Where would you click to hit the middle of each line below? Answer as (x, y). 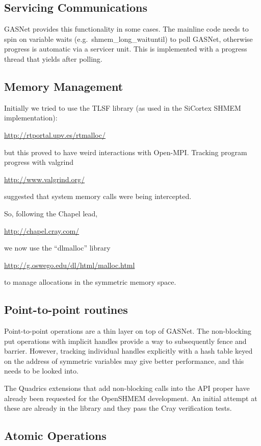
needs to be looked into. (41, 371)
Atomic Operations (55, 436)
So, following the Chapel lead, (51, 213)
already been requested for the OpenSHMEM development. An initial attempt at (131, 398)
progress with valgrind (39, 162)
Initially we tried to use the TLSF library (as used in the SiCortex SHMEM (123, 107)
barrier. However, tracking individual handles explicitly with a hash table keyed (128, 351)
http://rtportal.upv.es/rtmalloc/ (55, 134)
